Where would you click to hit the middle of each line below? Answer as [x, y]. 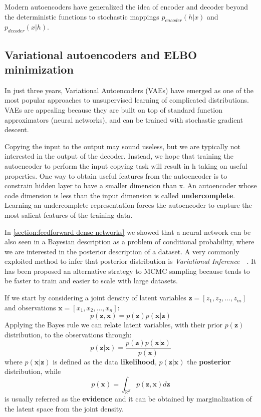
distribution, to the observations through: [68, 334]
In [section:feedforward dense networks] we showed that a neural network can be [128, 232]
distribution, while [33, 371]
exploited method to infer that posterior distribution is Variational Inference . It [130, 261]
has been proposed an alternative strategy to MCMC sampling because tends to [127, 271]
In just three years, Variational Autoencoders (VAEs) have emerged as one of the [129, 90]
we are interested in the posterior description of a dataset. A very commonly [122, 251]
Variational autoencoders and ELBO [101, 54]
